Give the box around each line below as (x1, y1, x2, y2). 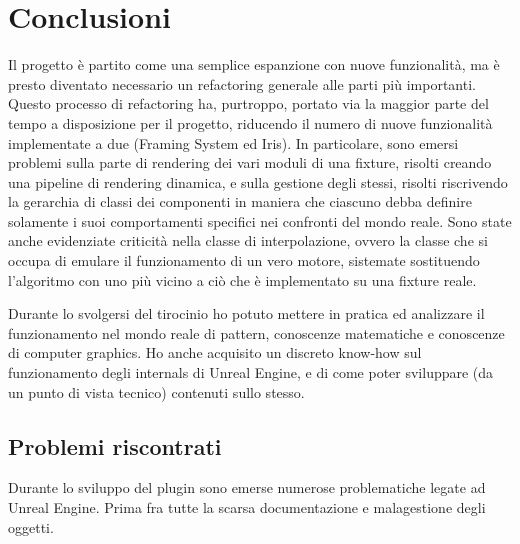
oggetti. (8, 516, 54, 537)
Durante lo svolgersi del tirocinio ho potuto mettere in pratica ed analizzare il (8, 303, 485, 324)
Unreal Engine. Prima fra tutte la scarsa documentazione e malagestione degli (8, 497, 486, 518)
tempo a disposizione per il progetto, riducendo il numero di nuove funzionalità (8, 112, 493, 133)
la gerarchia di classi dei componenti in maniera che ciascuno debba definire (8, 191, 472, 212)
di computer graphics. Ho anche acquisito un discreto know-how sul (8, 342, 422, 363)
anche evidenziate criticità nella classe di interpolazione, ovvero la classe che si (8, 230, 488, 251)
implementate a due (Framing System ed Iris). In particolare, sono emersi (8, 132, 459, 153)
